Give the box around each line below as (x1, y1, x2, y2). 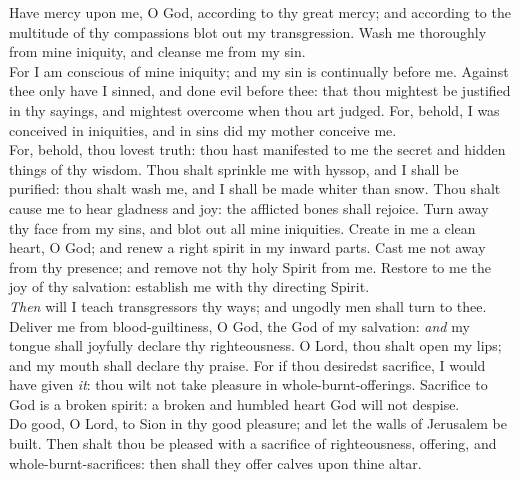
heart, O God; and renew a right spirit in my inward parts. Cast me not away (9, 237, 486, 258)
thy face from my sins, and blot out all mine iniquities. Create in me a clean (9, 217, 476, 238)
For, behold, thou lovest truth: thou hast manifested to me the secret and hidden (9, 139, 506, 160)
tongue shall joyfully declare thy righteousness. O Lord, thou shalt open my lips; (9, 335, 502, 356)
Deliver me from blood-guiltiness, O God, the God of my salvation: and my (9, 315, 470, 336)
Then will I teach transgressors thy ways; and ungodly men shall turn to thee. (9, 295, 487, 316)
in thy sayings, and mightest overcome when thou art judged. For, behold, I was (9, 99, 500, 120)
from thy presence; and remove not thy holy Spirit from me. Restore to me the (9, 256, 491, 277)
